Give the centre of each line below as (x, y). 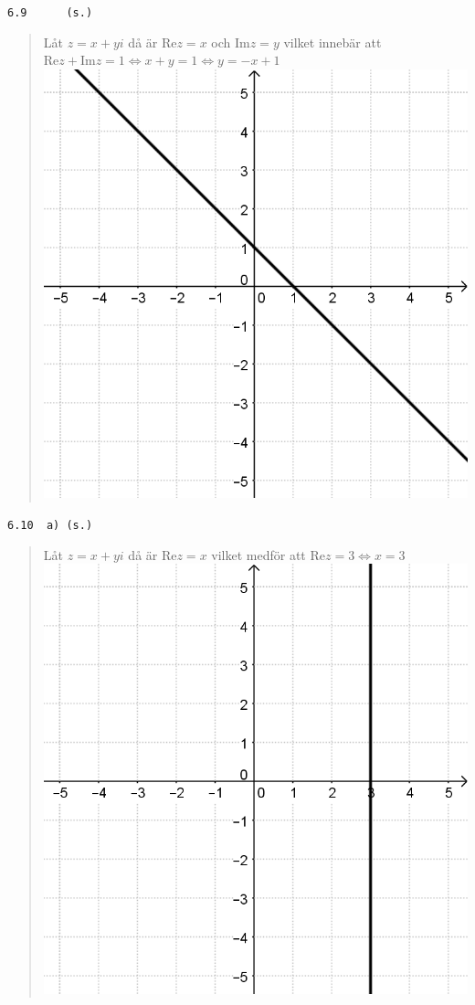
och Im (231, 42)
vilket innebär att (332, 42)
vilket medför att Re (268, 554)
